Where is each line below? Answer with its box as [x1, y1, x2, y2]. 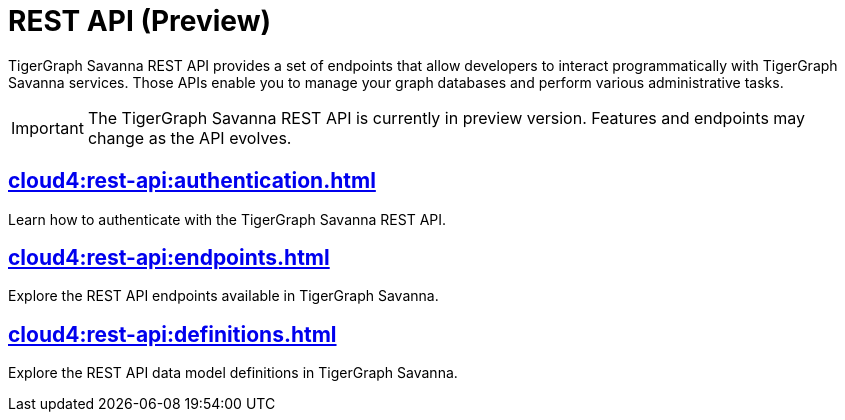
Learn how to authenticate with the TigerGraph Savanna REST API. [8, 210, 447, 228]
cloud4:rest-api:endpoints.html [8, 245, 330, 271]
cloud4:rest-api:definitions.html [8, 321, 337, 347]
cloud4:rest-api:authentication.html [8, 168, 376, 194]
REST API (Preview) [8, 4, 272, 38]
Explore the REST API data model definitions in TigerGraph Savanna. [8, 364, 458, 382]
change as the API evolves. [87, 127, 292, 148]
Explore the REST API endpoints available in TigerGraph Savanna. [8, 287, 439, 305]
